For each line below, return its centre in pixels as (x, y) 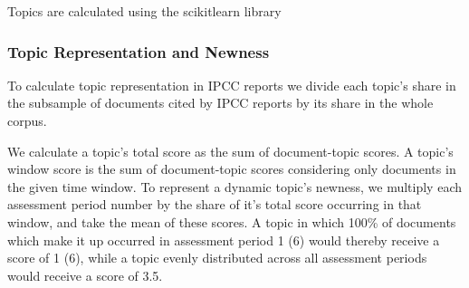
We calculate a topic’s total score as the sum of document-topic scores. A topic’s (230, 151)
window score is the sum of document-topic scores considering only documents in (232, 169)
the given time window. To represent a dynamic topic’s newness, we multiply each (234, 186)
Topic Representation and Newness (139, 51)
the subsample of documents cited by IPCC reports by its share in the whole (220, 103)
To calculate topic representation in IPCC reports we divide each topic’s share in (232, 85)
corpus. (27, 120)
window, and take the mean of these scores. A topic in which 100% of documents (232, 221)
